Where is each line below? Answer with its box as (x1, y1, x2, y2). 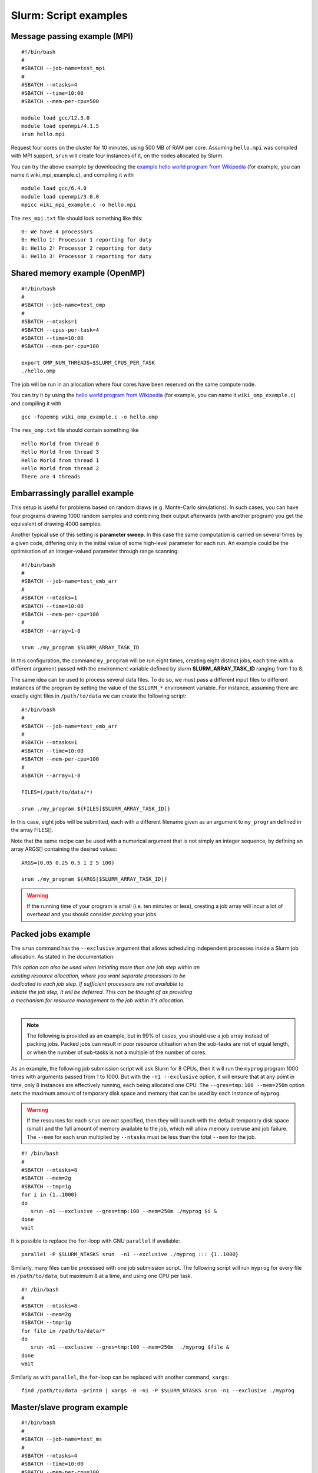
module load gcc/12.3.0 (21, 114, 90, 121)
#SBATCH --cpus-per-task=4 (21, 326, 100, 333)
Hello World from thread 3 (21, 448, 100, 455)
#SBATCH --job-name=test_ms (21, 1436, 102, 1443)
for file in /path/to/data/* (21, 1327, 105, 1334)
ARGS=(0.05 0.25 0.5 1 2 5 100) (21, 859, 115, 866)
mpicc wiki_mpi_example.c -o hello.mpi (21, 202, 137, 209)
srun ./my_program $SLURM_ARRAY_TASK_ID (21, 644, 140, 650)
